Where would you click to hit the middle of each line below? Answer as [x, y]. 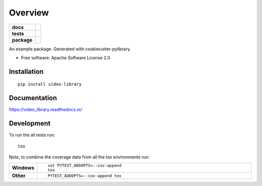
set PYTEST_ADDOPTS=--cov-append [84, 165]
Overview [29, 13]
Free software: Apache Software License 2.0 [66, 58]
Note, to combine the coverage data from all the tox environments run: [79, 157]
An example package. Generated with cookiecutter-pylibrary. [70, 49]
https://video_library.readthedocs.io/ [46, 109]
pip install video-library [50, 84]
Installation [26, 71]
